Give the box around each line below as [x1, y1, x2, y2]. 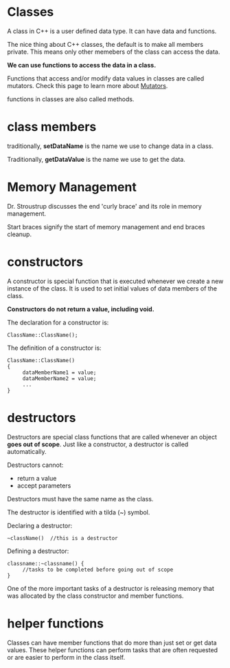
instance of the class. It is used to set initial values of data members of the [7, 284, 218, 293]
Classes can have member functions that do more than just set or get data [7, 638, 218, 647]
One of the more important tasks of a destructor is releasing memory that [7, 584, 214, 592]
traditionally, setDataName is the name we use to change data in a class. [7, 142, 214, 150]
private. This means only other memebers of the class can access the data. [7, 48, 220, 56]
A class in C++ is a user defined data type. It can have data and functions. [7, 27, 217, 35]
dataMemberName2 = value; [22, 375, 97, 382]
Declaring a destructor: [7, 521, 73, 530]
